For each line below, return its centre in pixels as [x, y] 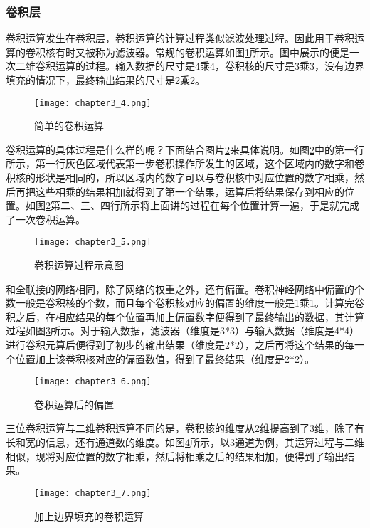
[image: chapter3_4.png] [93, 103]
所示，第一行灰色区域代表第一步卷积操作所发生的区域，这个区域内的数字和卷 [185, 163]
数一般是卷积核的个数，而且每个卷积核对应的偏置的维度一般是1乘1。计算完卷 [185, 303]
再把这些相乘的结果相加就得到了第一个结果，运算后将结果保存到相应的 [180, 191]
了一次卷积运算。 [46, 219]
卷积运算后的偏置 [74, 404]
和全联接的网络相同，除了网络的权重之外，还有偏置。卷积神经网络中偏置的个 [185, 289]
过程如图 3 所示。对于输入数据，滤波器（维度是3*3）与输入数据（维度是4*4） [183, 331]
